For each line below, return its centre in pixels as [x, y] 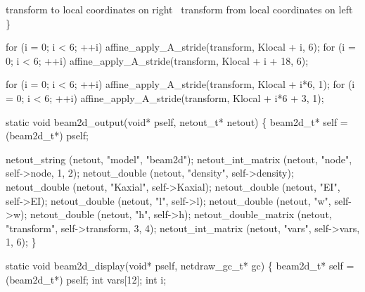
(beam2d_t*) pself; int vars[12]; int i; [86, 279]
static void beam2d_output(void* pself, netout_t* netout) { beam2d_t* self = [177, 121]
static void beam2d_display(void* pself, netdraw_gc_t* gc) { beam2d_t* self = [180, 265]
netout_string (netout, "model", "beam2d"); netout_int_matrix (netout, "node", [179, 159]
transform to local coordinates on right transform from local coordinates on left [179, 9]
